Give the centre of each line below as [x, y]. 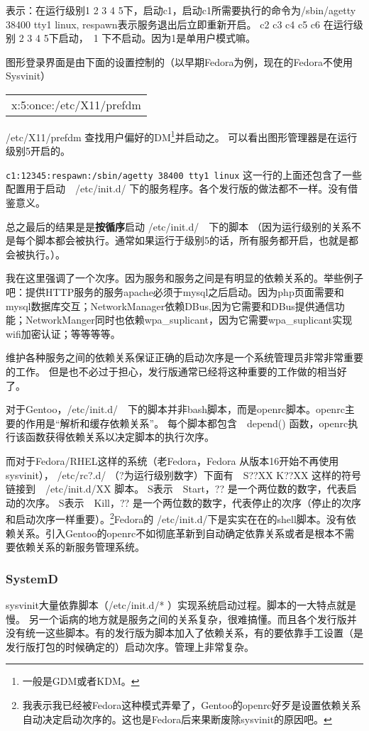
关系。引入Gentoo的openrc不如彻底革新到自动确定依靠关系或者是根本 [175, 533]
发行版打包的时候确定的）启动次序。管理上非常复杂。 [130, 646]
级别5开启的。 [38, 151]
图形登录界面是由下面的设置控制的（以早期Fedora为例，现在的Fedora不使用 [179, 61]
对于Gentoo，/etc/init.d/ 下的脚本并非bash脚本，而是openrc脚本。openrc [175, 409]
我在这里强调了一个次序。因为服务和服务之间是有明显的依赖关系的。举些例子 [184, 278]
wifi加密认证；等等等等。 [63, 333]
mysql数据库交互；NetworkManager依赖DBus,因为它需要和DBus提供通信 [170, 306]
